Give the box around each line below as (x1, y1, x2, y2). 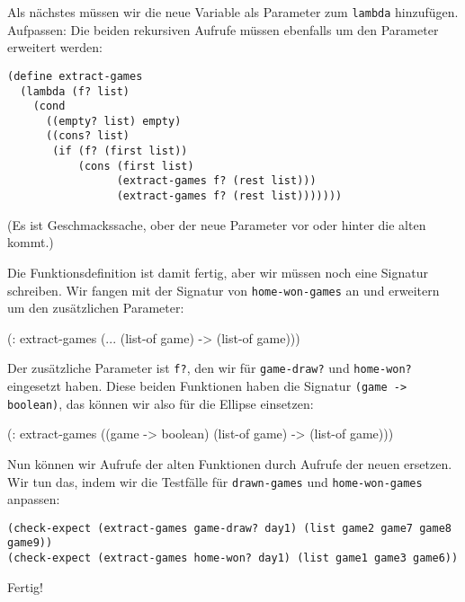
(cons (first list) (77, 159, 194, 173)
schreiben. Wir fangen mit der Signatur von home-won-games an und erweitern (7, 280, 440, 299)
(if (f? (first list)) (52, 145, 188, 158)
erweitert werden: (7, 38, 103, 57)
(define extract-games (7, 69, 143, 83)
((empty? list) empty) (45, 114, 182, 128)
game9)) (7, 536, 53, 550)
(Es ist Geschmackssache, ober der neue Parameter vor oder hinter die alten (7, 215, 426, 234)
